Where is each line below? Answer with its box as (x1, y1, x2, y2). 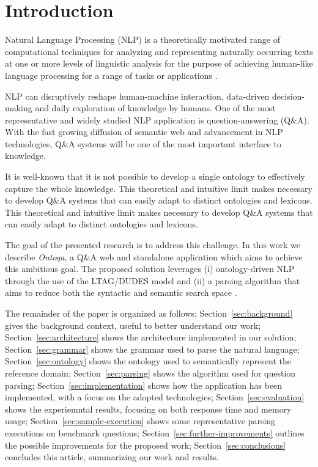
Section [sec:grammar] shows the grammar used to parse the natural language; (5, 342, 300, 355)
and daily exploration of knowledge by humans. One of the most (35, 101, 276, 114)
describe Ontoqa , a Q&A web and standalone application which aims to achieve (5, 250, 303, 263)
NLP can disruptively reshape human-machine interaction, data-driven (5, 89, 270, 102)
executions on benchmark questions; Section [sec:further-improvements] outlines (5, 426, 305, 439)
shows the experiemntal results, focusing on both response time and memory (5, 402, 292, 415)
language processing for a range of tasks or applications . (5, 68, 218, 81)
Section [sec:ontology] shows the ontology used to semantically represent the (5, 355, 291, 367)
